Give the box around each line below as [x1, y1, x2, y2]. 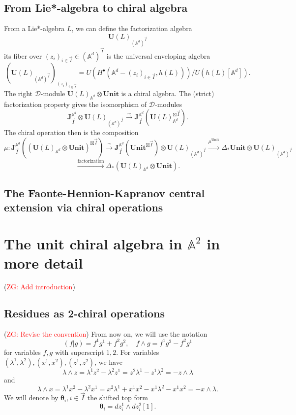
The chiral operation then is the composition [4, 127, 139, 138]
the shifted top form [87, 392, 148, 403]
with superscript [55, 346, 104, 357]
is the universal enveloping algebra [106, 50, 210, 61]
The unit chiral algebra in [4, 233, 182, 253]
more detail [4, 253, 83, 273]
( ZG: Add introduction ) [4, 281, 75, 292]
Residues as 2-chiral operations [4, 306, 165, 321]
